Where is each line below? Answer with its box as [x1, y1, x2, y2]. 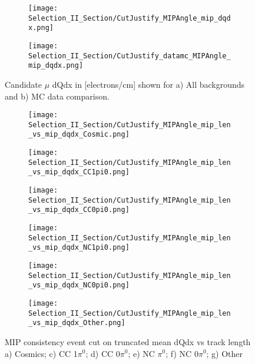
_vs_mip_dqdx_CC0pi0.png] [28, 206, 130, 214]
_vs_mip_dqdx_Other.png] [28, 319, 125, 327]
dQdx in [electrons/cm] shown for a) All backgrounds [52, 78, 245, 90]
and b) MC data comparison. [5, 90, 110, 102]
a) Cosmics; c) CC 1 [5, 347, 78, 359]
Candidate [5, 78, 42, 90]
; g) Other [206, 347, 243, 359]
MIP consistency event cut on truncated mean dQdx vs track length [5, 335, 251, 348]
